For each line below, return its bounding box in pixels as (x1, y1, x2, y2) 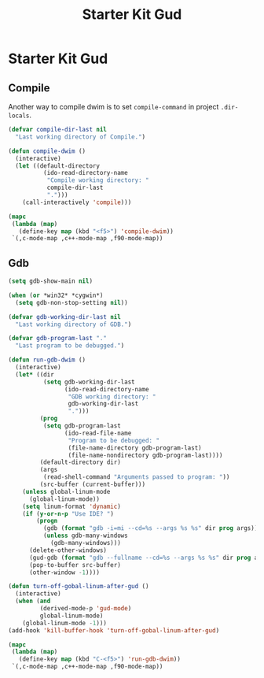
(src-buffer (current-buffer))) (39, 480, 146, 489)
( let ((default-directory (15, 161, 101, 170)
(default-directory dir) (39, 458, 122, 466)
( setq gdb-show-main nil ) (8, 277, 93, 285)
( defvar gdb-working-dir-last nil (8, 313, 122, 320)
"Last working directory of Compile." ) (15, 132, 146, 141)
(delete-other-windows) (28, 546, 108, 554)
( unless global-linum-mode (22, 487, 111, 495)
